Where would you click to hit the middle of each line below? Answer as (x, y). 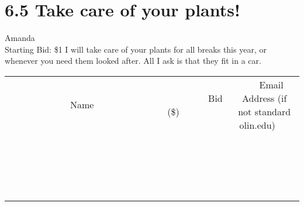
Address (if (265, 98)
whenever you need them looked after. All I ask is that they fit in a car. (133, 61)
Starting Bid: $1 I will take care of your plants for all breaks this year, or (136, 49)
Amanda (20, 38)
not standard (265, 111)
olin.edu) (257, 125)
